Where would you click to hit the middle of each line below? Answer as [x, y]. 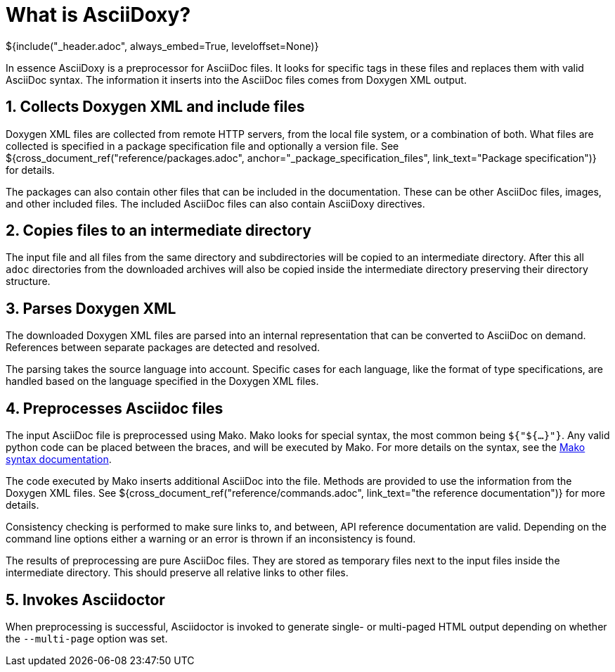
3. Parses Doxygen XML [91, 308]
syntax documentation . [59, 459]
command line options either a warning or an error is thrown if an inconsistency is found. [211, 539]
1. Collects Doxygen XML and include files [155, 107]
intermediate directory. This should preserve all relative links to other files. [177, 573]
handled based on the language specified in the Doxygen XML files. [162, 381]
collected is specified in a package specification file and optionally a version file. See [202, 146]
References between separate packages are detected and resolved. [163, 348]
